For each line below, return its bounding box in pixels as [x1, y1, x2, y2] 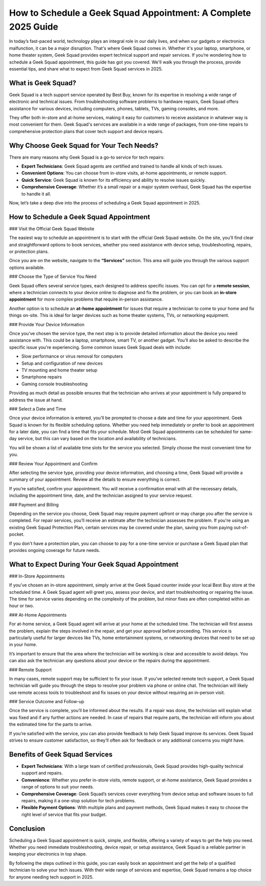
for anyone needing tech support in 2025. [9, 874, 94, 880]
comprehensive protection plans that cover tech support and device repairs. [9, 128, 164, 134]
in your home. [9, 642, 37, 647]
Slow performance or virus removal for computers [21, 353, 123, 359]
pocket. [9, 531, 25, 537]
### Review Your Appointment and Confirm [9, 461, 98, 467]
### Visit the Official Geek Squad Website [9, 226, 95, 232]
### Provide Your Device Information [9, 321, 85, 327]
